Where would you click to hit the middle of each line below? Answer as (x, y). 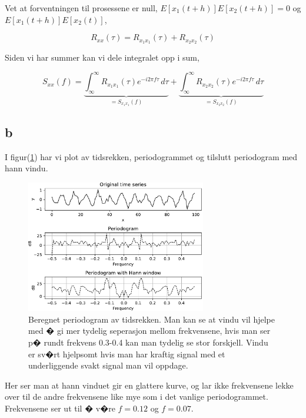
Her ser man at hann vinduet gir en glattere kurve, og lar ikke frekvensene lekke (149, 385)
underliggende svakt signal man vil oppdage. (108, 365)
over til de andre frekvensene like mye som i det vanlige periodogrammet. (137, 397)
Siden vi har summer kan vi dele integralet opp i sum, (102, 57)
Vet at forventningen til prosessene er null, (81, 8)
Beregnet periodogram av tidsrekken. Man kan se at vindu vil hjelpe (152, 319)
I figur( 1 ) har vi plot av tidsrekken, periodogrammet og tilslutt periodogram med (151, 156)
